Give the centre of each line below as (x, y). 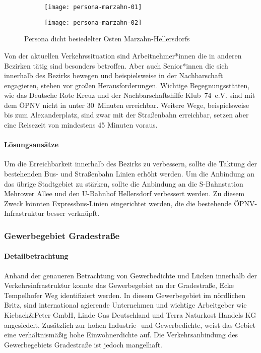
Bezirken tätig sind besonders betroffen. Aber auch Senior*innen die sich (116, 65)
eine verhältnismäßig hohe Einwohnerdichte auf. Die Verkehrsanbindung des (121, 335)
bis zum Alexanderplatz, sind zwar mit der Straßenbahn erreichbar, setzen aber (126, 115)
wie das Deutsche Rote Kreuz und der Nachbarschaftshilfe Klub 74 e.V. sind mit (130, 95)
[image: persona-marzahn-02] (93, 22)
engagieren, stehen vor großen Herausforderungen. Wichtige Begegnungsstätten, (127, 85)
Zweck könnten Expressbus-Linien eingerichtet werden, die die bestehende (118, 203)
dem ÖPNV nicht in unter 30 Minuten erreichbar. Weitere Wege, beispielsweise (127, 105)
